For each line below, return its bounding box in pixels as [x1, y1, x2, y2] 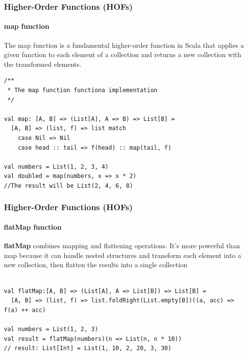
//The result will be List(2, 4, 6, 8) [4, 182, 133, 189]
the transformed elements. [4, 59, 81, 69]
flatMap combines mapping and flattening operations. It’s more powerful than [4, 240, 240, 251]
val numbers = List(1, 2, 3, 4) [4, 163, 109, 170]
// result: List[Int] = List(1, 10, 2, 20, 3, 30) [4, 345, 172, 352]
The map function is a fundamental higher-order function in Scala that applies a [4, 39, 244, 50]
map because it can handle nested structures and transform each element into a [4, 250, 242, 260]
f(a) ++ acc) [4, 306, 46, 314]
